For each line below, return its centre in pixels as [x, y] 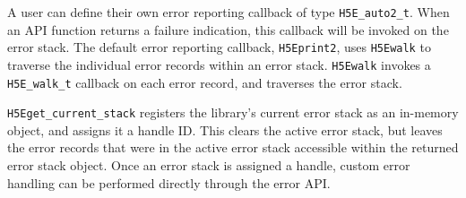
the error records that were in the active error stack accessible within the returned [233, 147]
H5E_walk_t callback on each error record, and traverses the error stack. [205, 82]
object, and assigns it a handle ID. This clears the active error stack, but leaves [225, 129]
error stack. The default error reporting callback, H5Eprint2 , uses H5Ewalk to [219, 47]
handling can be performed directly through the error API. [169, 182]
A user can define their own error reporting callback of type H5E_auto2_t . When [229, 12]
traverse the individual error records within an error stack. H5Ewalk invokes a [219, 64]
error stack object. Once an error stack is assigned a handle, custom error [209, 165]
